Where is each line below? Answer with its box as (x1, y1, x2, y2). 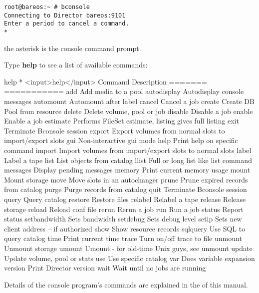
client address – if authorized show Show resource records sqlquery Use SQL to (4, 223, 246, 233)
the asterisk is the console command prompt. (4, 42, 141, 53)
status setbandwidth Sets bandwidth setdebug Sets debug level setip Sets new (4, 213, 242, 224)
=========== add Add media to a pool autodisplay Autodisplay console (4, 86, 244, 96)
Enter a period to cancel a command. (4, 20, 129, 27)
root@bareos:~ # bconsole (4, 3, 90, 10)
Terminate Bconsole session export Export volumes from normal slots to (4, 125, 225, 135)
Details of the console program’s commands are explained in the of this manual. (4, 279, 248, 289)
